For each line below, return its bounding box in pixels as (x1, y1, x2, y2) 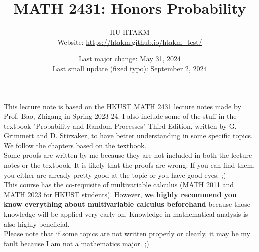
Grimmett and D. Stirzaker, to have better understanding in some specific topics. (4, 130, 253, 141)
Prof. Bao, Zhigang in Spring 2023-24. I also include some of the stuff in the (4, 111, 237, 121)
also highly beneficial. (4, 218, 70, 229)
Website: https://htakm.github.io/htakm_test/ (57, 36, 202, 47)
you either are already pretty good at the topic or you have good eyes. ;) (4, 169, 226, 180)
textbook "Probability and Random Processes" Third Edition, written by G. (4, 120, 237, 131)
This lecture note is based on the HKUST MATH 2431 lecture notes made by (4, 101, 241, 111)
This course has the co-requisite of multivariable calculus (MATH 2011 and (4, 179, 234, 190)
